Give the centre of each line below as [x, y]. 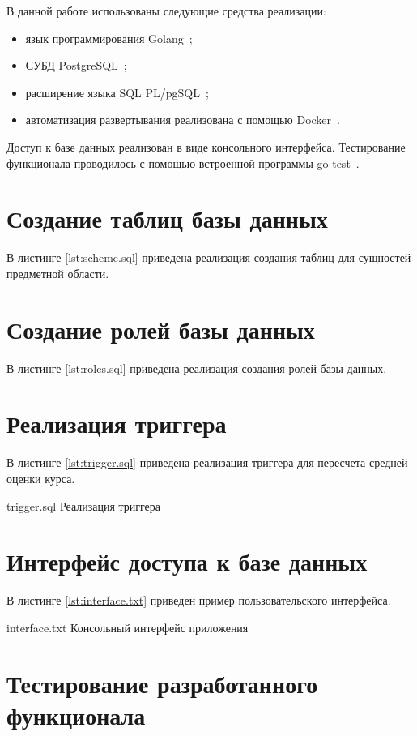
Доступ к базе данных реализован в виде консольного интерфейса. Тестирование [206, 146]
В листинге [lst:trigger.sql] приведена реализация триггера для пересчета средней [207, 462]
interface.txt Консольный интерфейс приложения [128, 627]
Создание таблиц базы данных [167, 218]
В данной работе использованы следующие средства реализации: [166, 11]
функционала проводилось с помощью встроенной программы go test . [183, 163]
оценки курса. [41, 478]
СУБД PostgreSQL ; [76, 65]
